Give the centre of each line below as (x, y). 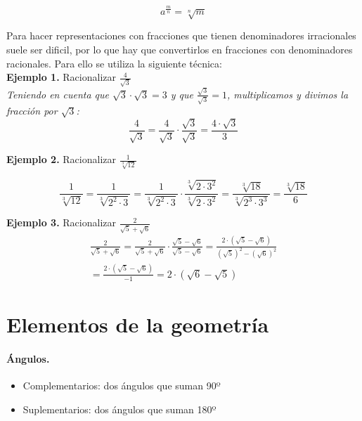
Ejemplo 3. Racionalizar (61, 222)
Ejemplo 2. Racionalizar (61, 159)
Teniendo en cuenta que (58, 94)
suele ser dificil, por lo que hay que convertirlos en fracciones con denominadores (180, 49)
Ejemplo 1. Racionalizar (61, 77)
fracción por (32, 111)
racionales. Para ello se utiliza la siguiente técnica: (114, 63)
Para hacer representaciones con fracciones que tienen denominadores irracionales (181, 35)
